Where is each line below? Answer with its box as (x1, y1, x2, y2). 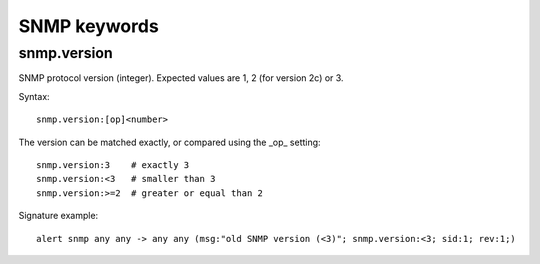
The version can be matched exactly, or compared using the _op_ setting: (18, 136, 321, 148)
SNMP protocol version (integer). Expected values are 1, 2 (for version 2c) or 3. (18, 72, 344, 84)
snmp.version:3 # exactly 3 (36, 159, 190, 170)
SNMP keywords (18, 15, 159, 37)
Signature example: (18, 210, 99, 222)
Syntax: (18, 90, 50, 102)
